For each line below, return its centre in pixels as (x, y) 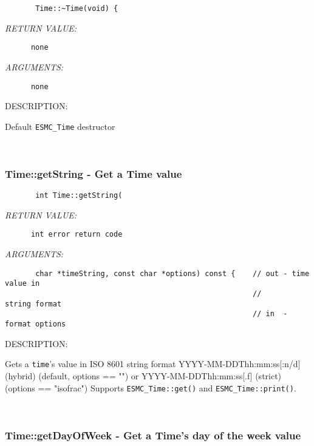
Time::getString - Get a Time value (94, 173)
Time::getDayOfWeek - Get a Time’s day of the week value (153, 435)
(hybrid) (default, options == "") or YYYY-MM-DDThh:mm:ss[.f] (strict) (143, 375)
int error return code (77, 235)
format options (36, 324)
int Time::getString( (79, 196)
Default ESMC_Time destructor (60, 126)
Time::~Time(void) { (77, 8)
